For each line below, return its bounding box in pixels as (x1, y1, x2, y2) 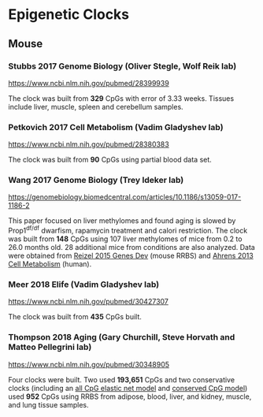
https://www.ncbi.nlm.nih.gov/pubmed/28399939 (8, 78, 169, 87)
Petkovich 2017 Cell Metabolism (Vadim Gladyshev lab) (8, 121, 224, 132)
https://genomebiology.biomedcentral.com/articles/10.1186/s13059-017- (8, 192, 242, 202)
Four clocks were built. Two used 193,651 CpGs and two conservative (8, 374, 235, 384)
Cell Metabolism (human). (8, 259, 92, 269)
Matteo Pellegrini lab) (8, 341, 92, 352)
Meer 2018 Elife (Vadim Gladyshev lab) (8, 279, 160, 290)
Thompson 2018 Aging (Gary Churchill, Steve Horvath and (8, 332, 235, 343)
